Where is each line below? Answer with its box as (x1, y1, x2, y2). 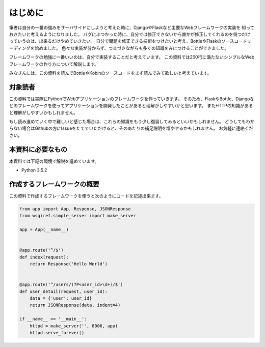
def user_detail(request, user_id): (19, 289, 108, 294)
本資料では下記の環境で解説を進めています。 (9, 158, 99, 164)
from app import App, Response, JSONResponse (19, 206, 131, 211)
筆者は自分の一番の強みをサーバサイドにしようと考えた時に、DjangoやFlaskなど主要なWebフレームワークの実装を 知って (9, 25, 255, 30)
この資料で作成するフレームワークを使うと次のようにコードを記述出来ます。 (9, 193, 164, 199)
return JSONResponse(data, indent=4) (29, 302, 121, 308)
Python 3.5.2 (21, 167, 48, 173)
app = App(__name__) (19, 227, 69, 232)
